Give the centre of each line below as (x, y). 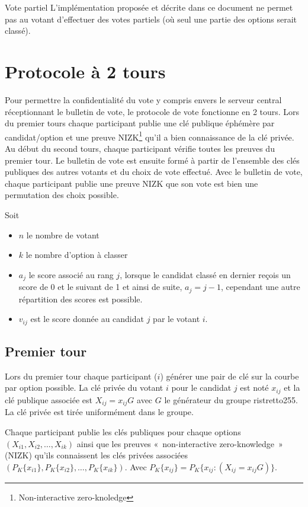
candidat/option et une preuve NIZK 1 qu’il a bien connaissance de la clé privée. (150, 136)
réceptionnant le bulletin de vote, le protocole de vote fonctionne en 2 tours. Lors (152, 111)
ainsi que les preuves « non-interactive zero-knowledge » (180, 443)
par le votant (177, 319)
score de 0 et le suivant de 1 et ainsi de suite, (100, 287)
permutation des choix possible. (62, 195)
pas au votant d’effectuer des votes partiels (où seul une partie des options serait (151, 19)
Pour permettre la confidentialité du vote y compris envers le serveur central (143, 99)
